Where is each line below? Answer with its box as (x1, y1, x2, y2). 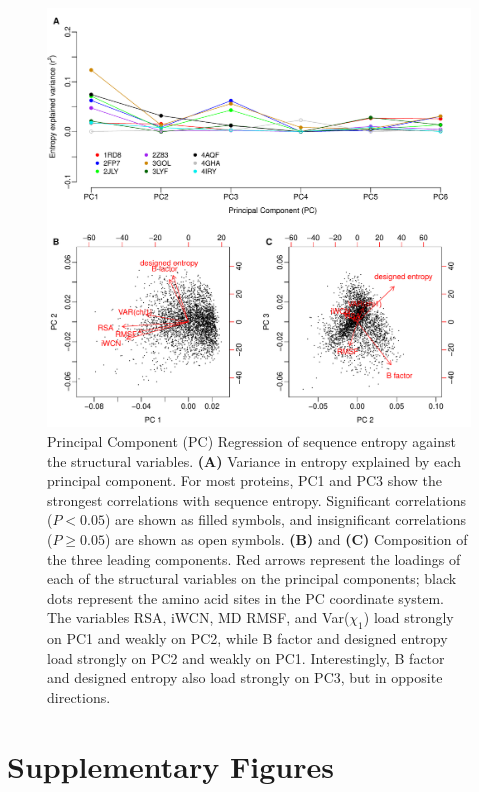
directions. (47, 686, 111, 707)
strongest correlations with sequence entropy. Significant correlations (47, 489, 467, 510)
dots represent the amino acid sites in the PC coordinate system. (47, 587, 445, 608)
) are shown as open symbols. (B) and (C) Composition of (105, 529, 468, 549)
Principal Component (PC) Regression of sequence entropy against (47, 431, 456, 452)
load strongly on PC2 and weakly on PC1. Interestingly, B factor (47, 647, 445, 668)
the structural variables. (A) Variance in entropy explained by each (47, 450, 461, 471)
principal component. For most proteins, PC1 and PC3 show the (47, 470, 442, 491)
